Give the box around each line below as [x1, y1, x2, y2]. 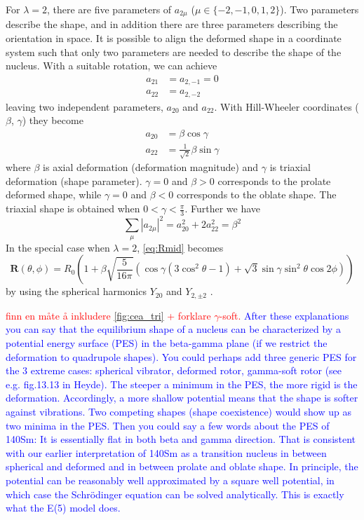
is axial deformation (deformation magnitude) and [43, 160, 259, 175]
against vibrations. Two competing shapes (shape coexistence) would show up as [6, 404, 351, 418]
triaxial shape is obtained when [6, 201, 140, 216]
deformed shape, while [6, 187, 102, 202]
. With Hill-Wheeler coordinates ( [214, 99, 359, 114]
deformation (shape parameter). [6, 173, 142, 188]
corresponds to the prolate [217, 173, 331, 188]
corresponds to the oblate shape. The [176, 187, 337, 202]
